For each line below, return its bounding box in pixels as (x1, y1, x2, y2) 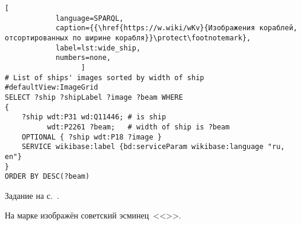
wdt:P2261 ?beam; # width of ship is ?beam (47, 122, 230, 131)
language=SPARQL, (55, 14, 124, 23)
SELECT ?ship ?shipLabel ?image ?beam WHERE (5, 93, 183, 102)
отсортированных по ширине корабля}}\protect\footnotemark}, (5, 33, 251, 42)
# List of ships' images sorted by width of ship (5, 73, 204, 82)
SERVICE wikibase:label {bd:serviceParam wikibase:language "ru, (21, 142, 285, 151)
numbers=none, (55, 53, 111, 62)
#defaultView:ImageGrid (5, 83, 98, 92)
